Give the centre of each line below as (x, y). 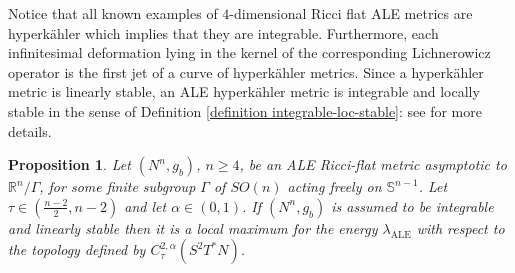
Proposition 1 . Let (69, 164)
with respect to (460, 227)
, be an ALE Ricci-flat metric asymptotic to (373, 164)
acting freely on (334, 186)
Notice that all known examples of (113, 13)
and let (145, 205)
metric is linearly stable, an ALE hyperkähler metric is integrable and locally (244, 91)
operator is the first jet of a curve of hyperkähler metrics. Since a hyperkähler (246, 71)
